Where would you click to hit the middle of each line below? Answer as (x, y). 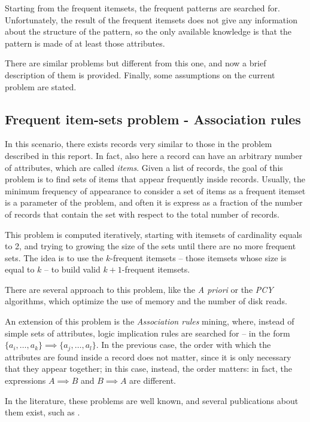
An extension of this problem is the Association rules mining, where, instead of (150, 321)
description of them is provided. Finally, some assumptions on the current (140, 74)
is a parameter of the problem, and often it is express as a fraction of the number (154, 202)
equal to (20, 269)
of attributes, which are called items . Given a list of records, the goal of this (144, 167)
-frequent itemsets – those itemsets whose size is (198, 257)
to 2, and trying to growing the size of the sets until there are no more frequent (151, 246)
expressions (25, 380)
